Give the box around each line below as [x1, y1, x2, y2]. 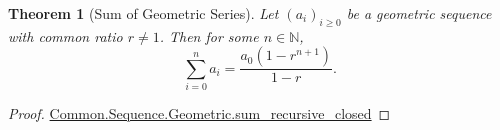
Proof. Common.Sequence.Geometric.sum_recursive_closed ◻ [8, 103, 391, 124]
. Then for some [159, 25, 259, 46]
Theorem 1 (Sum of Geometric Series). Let [8, 3, 279, 23]
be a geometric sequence [346, 3, 492, 23]
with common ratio [8, 25, 123, 46]
